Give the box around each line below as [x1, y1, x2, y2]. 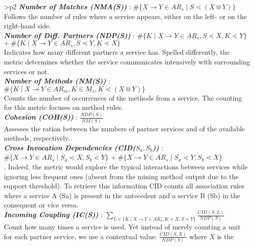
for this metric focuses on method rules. [4, 102, 123, 112]
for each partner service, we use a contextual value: [4, 231, 157, 241]
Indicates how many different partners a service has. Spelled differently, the [4, 47, 230, 57]
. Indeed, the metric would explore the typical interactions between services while [4, 161, 248, 171]
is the [217, 231, 234, 241]
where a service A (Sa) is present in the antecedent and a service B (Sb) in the [4, 190, 240, 200]
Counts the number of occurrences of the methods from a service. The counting [4, 92, 242, 103]
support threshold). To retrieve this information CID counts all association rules [4, 181, 245, 191]
